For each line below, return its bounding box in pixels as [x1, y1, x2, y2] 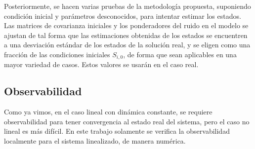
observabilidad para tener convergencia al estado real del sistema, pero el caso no [4, 116, 250, 126]
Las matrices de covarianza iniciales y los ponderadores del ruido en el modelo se [4, 20, 249, 31]
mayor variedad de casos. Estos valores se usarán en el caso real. [4, 59, 199, 70]
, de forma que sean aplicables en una [123, 49, 237, 59]
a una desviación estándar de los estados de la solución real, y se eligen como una [4, 39, 251, 50]
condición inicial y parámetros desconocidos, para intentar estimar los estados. [4, 10, 241, 21]
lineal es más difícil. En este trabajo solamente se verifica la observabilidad [4, 126, 230, 136]
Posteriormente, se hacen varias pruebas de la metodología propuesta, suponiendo [4, 1, 251, 11]
